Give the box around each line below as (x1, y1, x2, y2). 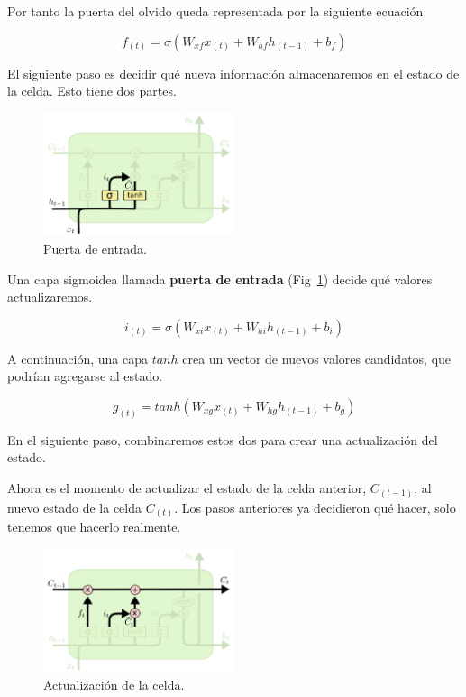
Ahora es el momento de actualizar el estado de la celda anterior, (7, 479, 367, 497)
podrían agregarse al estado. (7, 367, 163, 386)
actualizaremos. (7, 287, 93, 306)
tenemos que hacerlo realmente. (7, 517, 181, 536)
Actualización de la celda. (43, 674, 185, 693)
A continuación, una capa (7, 348, 148, 367)
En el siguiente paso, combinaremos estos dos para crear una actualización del (7, 430, 438, 449)
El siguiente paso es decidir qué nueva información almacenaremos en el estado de (7, 63, 460, 82)
